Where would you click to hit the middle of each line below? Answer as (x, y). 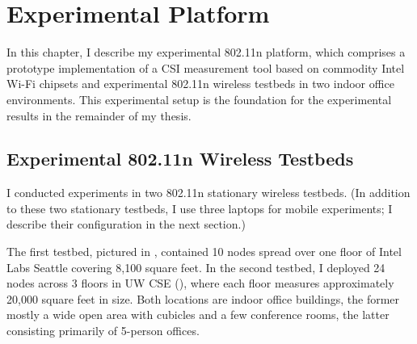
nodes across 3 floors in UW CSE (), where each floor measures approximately (200, 283)
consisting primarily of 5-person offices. (103, 331)
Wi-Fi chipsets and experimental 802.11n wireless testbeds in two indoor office (200, 84)
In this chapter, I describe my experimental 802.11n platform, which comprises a (206, 52)
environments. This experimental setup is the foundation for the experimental (199, 99)
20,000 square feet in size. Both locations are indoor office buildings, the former (203, 298)
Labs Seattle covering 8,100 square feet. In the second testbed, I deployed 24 (196, 267)
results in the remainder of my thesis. (99, 115)
